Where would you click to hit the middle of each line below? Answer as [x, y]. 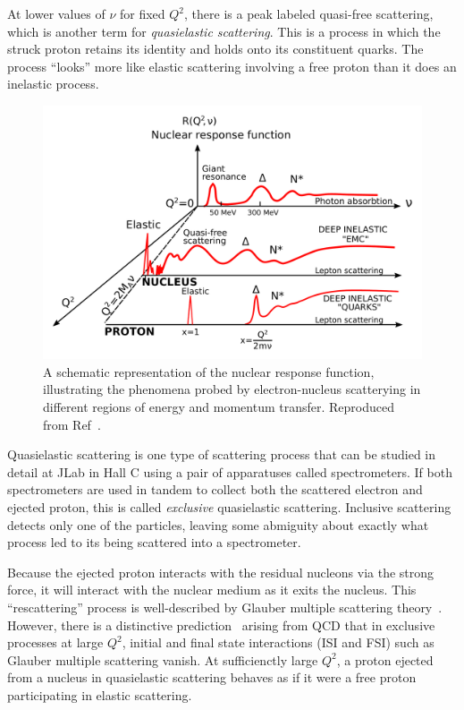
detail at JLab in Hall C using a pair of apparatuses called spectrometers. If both [230, 471]
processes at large [55, 642]
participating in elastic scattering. [100, 694]
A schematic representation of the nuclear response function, [209, 371]
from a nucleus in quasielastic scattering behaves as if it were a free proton [212, 677]
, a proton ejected [385, 659]
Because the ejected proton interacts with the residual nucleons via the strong [221, 572]
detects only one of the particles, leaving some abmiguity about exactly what [218, 524]
